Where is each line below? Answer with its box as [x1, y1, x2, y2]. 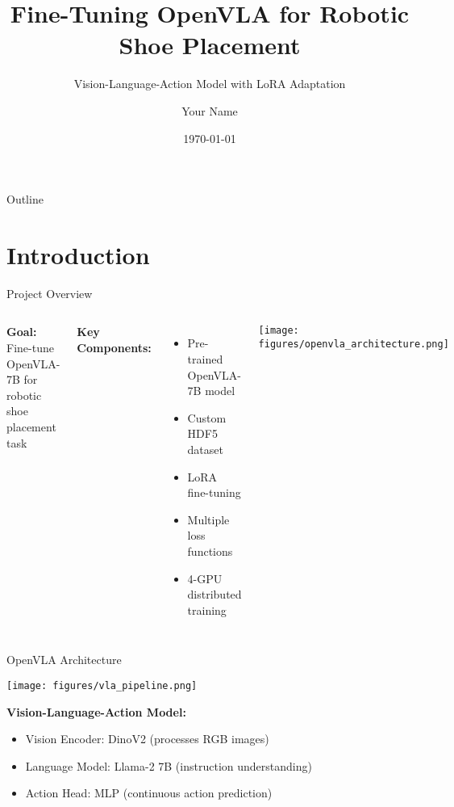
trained [187, 351, 223, 367]
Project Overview [6, 284, 93, 301]
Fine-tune [6, 339, 54, 355]
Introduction [6, 237, 150, 271]
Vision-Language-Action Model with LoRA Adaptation [73, 75, 346, 92]
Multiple [187, 511, 230, 527]
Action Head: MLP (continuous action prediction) [25, 784, 273, 801]
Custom [187, 409, 227, 426]
